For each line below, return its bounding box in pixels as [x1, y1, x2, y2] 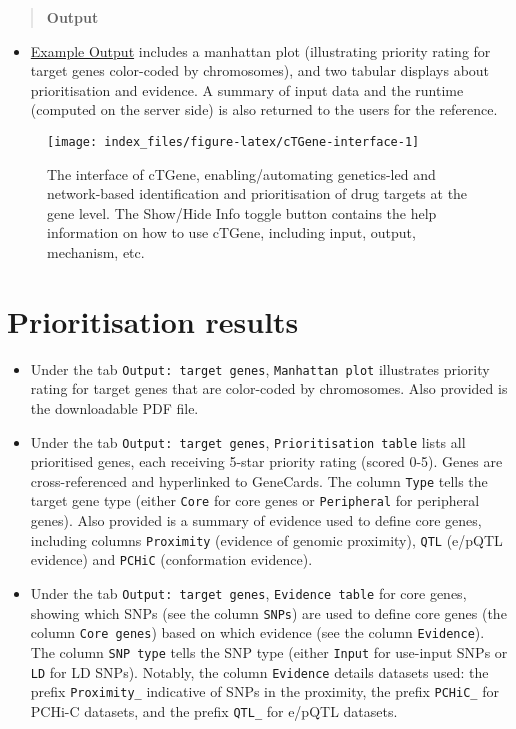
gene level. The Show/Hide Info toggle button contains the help [47, 202, 437, 223]
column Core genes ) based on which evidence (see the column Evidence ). [30, 622, 485, 643]
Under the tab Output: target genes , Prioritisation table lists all [30, 431, 466, 452]
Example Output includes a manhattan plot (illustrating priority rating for [30, 40, 491, 61]
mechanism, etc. [47, 242, 145, 262]
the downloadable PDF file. [30, 397, 199, 418]
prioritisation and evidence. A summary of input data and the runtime [30, 79, 464, 100]
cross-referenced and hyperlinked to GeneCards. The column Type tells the [30, 470, 488, 491]
